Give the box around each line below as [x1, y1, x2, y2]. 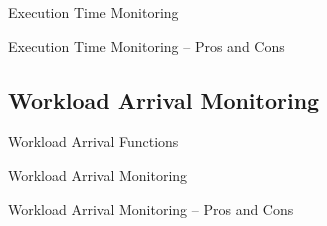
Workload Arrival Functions [8, 131, 179, 152]
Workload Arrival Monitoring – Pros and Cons [8, 198, 294, 219]
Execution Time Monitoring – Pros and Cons [8, 35, 285, 56]
